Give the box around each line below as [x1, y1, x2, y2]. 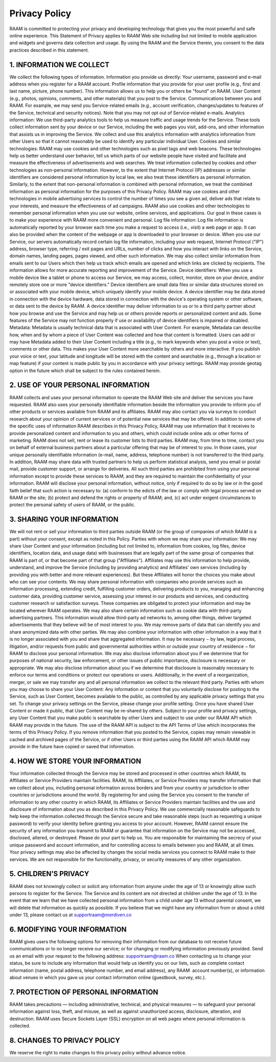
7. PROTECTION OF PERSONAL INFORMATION [9, 988, 158, 996]
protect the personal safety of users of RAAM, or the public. [9, 502, 135, 508]
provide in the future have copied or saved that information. [9, 744, 135, 750]
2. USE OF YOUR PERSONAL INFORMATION [9, 381, 150, 389]
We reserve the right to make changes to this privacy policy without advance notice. [9, 1049, 187, 1055]
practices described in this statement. [9, 47, 89, 53]
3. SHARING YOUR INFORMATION [9, 515, 119, 524]
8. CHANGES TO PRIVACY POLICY [9, 1036, 120, 1045]
